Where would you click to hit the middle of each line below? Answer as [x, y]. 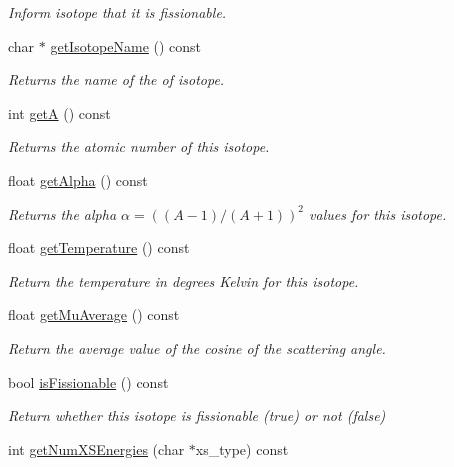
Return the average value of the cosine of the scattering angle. [197, 347]
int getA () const [59, 112]
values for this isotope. [378, 213]
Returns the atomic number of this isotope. [139, 146]
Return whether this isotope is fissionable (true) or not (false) [197, 415]
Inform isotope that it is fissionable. [117, 12]
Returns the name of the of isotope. [116, 79]
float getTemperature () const [99, 247]
